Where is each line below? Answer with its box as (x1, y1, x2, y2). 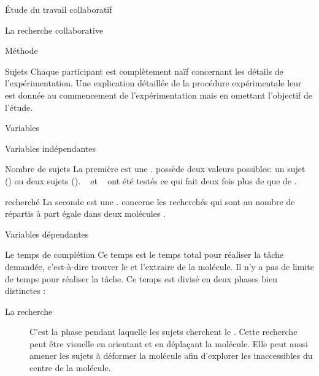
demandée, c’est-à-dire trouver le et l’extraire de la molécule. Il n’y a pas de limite (5, 260, 314, 273)
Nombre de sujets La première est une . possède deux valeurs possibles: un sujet (5, 162, 306, 175)
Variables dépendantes (5, 227, 89, 240)
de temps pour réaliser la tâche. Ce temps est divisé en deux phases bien (5, 272, 277, 285)
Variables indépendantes (5, 141, 96, 154)
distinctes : (5, 284, 46, 297)
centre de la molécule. (29, 361, 111, 374)
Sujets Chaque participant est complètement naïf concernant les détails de (5, 64, 283, 77)
